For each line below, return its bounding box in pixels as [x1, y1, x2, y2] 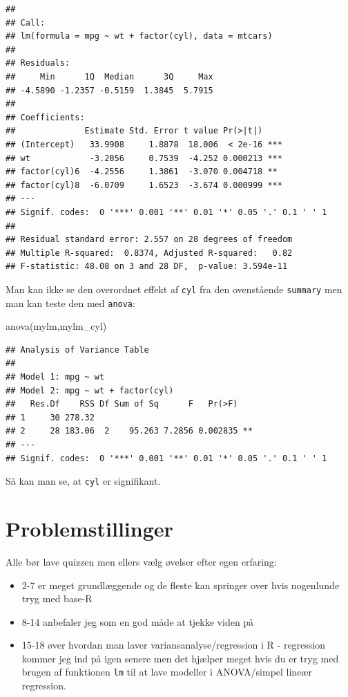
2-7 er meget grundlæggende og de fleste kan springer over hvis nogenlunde [21, 577, 340, 592]
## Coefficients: [6, 112, 85, 122]
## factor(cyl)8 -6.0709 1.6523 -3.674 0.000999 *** [6, 180, 282, 190]
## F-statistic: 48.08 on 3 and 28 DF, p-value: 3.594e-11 [6, 261, 288, 272]
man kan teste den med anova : [6, 295, 135, 310]
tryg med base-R [21, 591, 93, 606]
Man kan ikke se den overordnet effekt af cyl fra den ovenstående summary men [6, 281, 342, 296]
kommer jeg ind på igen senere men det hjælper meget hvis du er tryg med [21, 651, 339, 665]
